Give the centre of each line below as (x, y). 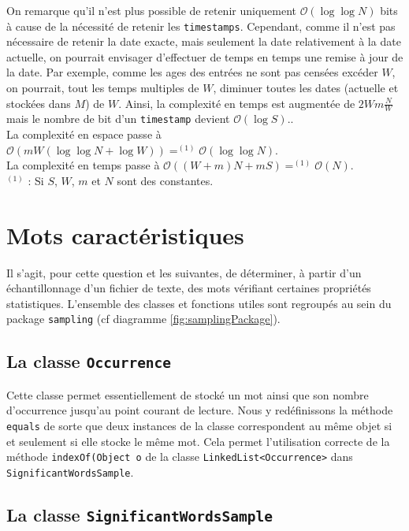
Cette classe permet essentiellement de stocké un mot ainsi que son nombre (188, 394)
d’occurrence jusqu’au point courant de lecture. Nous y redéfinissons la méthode (200, 410)
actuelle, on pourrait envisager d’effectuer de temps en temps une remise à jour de (205, 56)
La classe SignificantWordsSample (140, 514)
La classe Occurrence (89, 361)
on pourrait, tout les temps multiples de (103, 88)
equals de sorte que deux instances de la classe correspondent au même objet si (199, 426)
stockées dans (39, 103)
